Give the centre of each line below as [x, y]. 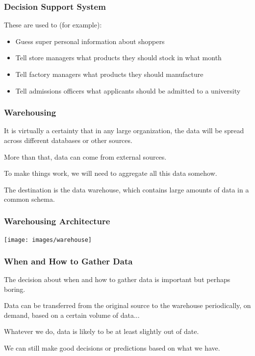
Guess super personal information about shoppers [90, 41]
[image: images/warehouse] [48, 240]
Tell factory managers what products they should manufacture [109, 74]
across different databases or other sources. [68, 140]
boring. [15, 289]
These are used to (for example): [53, 25]
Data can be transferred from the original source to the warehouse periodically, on [127, 305]
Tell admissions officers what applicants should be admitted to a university [128, 90]
